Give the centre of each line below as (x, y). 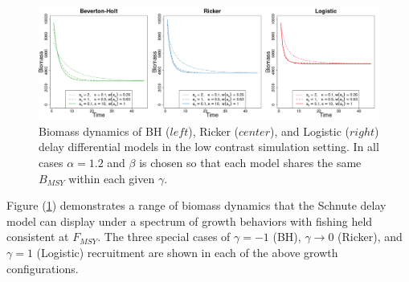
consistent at (38, 237)
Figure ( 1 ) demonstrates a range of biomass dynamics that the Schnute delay (196, 205)
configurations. (43, 268)
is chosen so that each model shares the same (250, 162)
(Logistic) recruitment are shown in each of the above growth (187, 252)
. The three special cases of (164, 237)
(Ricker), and (370, 237)
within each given (112, 178)
